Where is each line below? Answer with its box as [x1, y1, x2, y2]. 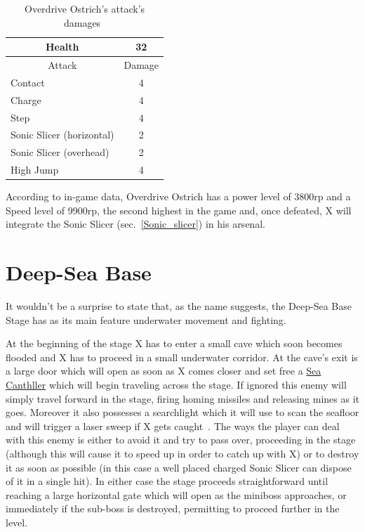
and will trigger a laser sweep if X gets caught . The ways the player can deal [6, 418, 340, 433]
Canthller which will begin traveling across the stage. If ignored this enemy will [6, 377, 347, 392]
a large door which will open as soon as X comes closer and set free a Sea [6, 363, 321, 378]
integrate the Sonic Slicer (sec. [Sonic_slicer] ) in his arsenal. [6, 216, 265, 231]
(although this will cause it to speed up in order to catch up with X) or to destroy [6, 446, 359, 461]
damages [63, 15, 101, 30]
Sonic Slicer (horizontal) [11, 127, 114, 142]
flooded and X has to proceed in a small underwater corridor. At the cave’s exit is [6, 349, 358, 364]
